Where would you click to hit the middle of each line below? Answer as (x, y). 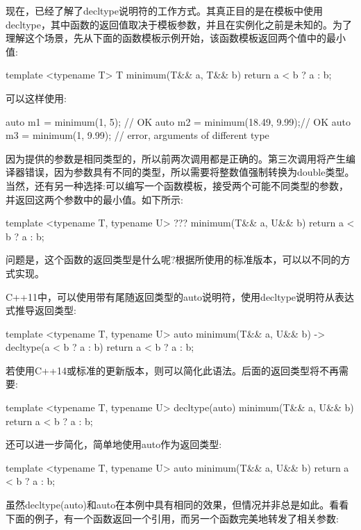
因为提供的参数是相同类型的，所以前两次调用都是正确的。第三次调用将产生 (176, 158)
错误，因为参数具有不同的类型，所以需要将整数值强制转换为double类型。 (190, 172)
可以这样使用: (36, 98)
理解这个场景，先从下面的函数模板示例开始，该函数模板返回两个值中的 (166, 38)
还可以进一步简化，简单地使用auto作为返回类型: (114, 444)
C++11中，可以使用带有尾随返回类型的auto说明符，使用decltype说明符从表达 (180, 296)
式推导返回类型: (41, 310)
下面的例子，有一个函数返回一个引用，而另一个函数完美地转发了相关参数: (172, 518)
